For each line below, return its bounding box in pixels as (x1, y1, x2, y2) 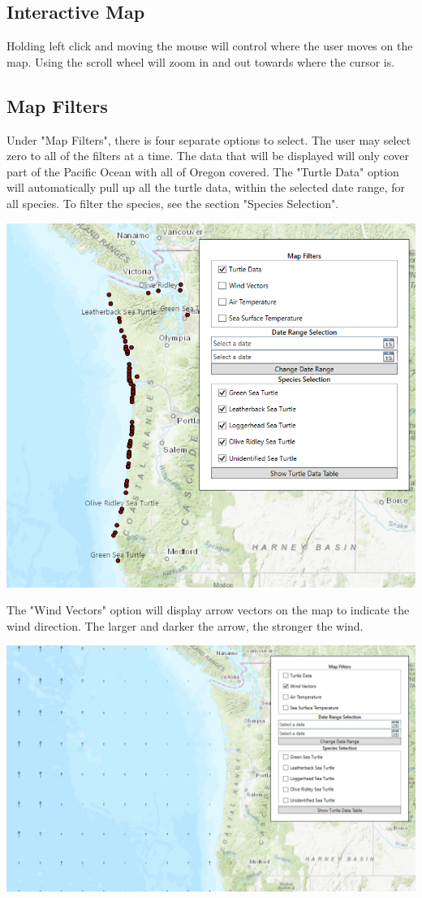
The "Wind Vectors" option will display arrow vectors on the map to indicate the (6, 601, 410, 618)
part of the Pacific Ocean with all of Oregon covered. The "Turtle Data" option (6, 163, 399, 180)
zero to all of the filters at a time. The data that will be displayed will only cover (6, 147, 410, 164)
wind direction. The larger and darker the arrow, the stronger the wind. (6, 617, 364, 634)
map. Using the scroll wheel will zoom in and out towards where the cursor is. (6, 53, 395, 70)
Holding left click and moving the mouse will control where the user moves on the (6, 37, 413, 54)
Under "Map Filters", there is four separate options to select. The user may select (6, 131, 411, 148)
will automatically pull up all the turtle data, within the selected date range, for (6, 179, 406, 196)
